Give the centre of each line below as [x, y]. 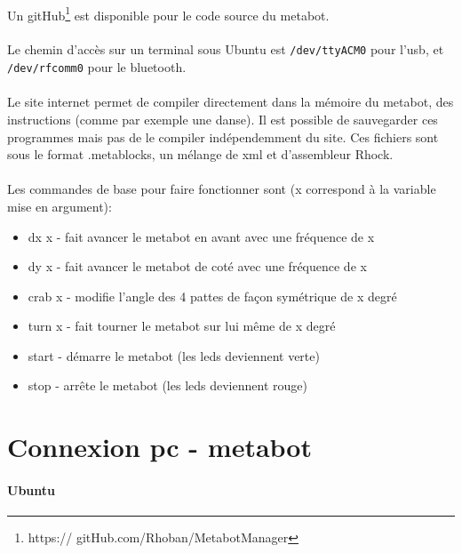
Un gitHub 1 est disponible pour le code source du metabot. [168, 13]
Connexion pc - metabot [159, 447]
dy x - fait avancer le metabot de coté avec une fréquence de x [197, 266]
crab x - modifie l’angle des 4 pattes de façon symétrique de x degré [212, 296]
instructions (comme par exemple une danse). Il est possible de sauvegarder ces [223, 119]
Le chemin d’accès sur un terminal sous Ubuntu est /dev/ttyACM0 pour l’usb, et [226, 49]
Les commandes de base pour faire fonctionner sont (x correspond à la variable [222, 189]
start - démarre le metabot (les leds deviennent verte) [174, 355]
